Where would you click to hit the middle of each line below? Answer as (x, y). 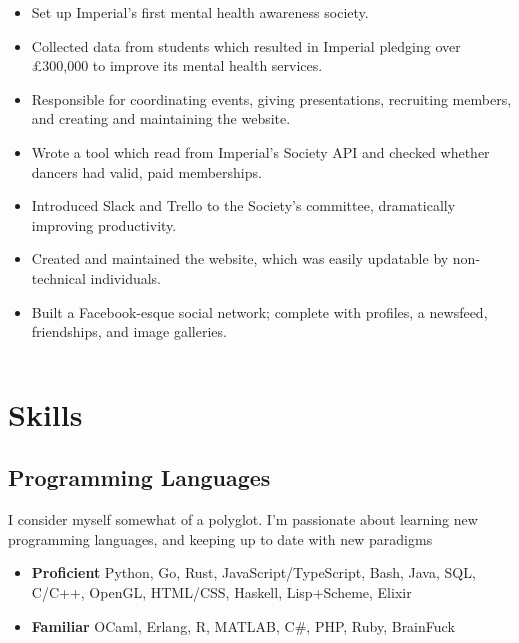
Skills (45, 413)
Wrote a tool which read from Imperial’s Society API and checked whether (260, 151)
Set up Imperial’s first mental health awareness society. (200, 12)
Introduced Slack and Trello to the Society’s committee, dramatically (243, 205)
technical (58, 277)
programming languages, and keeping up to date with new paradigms (220, 538)
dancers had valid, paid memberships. (146, 171)
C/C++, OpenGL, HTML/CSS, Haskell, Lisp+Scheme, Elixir (221, 592)
